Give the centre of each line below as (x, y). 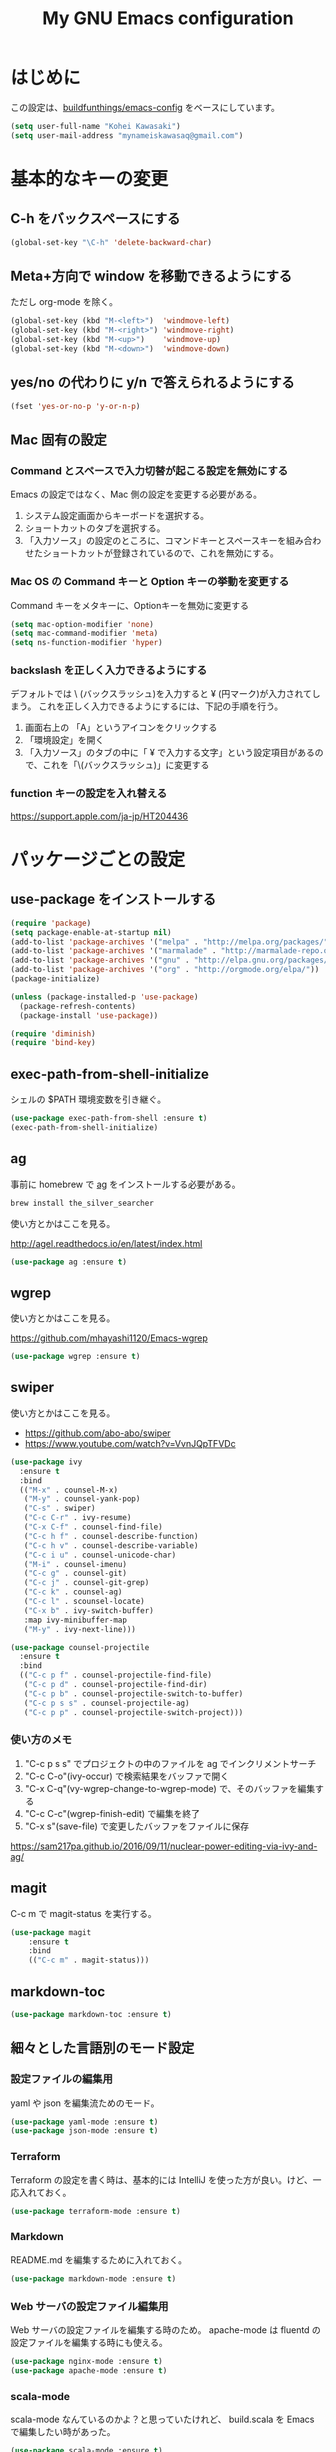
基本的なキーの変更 (89, 178)
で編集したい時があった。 (63, 2431)
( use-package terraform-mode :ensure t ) (96, 2211)
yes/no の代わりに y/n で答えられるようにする (152, 382)
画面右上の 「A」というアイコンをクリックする (121, 728)
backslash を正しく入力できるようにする (109, 670)
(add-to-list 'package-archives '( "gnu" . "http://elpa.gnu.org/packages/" (171, 960)
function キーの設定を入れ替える (89, 794)
